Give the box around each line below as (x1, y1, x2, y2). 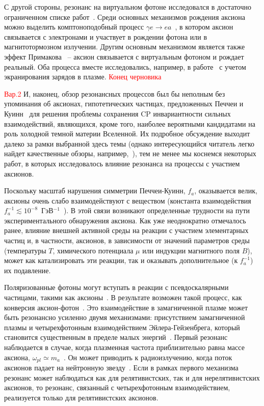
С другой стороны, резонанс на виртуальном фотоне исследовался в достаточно (4, 2, 251, 12)
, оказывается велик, (194, 185, 257, 196)
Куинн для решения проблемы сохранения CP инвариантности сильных (4, 108, 231, 119)
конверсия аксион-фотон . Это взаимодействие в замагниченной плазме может (4, 302, 248, 312)
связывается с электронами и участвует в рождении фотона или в (4, 31, 207, 42)
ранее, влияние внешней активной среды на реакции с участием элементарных (4, 225, 249, 236)
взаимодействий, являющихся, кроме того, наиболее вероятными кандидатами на (4, 118, 255, 129)
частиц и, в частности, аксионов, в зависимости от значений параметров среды (4, 235, 250, 246)
